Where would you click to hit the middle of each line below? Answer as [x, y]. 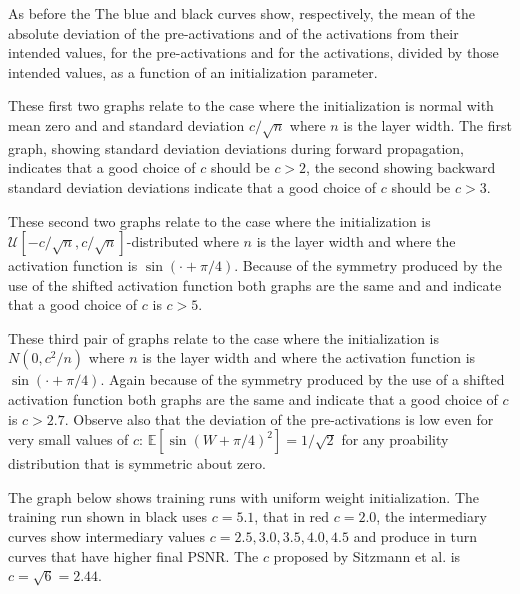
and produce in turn [415, 536]
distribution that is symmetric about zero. [137, 463]
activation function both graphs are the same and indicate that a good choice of [253, 399]
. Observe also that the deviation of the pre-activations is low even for [279, 418]
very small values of [68, 439]
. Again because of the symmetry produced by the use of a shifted [302, 379]
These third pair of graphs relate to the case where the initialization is [223, 337]
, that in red [292, 516]
